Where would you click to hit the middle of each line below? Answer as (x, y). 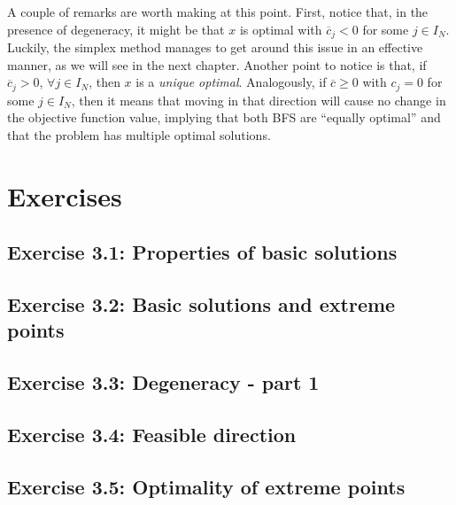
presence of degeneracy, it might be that (116, 29)
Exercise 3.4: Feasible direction (152, 434)
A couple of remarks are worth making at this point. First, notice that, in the (218, 12)
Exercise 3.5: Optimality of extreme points (206, 486)
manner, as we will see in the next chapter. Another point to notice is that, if (217, 64)
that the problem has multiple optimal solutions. (139, 134)
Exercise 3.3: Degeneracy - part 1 (163, 382)
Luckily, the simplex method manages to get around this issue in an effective (215, 47)
